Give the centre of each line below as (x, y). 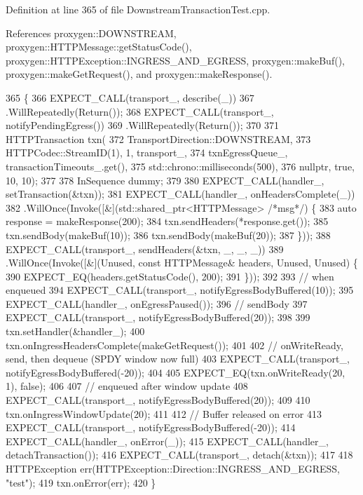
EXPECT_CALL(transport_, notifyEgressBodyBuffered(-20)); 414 (151, 427)
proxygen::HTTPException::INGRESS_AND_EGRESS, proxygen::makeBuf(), (175, 60)
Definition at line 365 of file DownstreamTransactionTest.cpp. (138, 9)
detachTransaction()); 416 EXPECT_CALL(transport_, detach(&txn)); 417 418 (179, 455)
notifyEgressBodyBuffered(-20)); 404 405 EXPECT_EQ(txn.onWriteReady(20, (176, 372)
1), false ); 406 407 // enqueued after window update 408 (127, 386)
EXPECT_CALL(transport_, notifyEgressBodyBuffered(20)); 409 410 (158, 400)
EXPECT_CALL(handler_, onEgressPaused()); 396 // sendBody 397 (157, 303)
